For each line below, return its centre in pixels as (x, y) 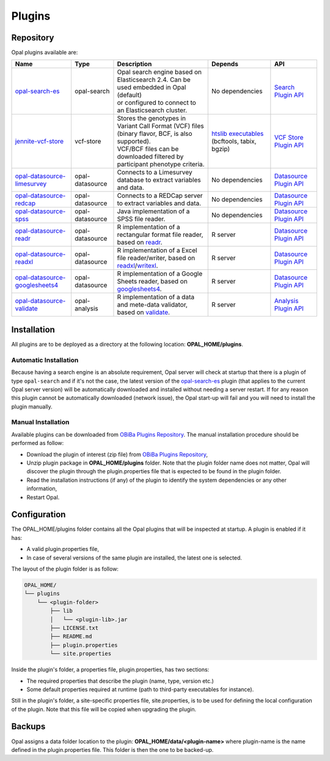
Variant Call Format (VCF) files (160, 126)
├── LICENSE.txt (74, 628)
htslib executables (237, 133)
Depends (225, 64)
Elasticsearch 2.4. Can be (154, 80)
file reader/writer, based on (156, 258)
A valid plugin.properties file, (63, 549)
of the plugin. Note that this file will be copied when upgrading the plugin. (104, 709)
